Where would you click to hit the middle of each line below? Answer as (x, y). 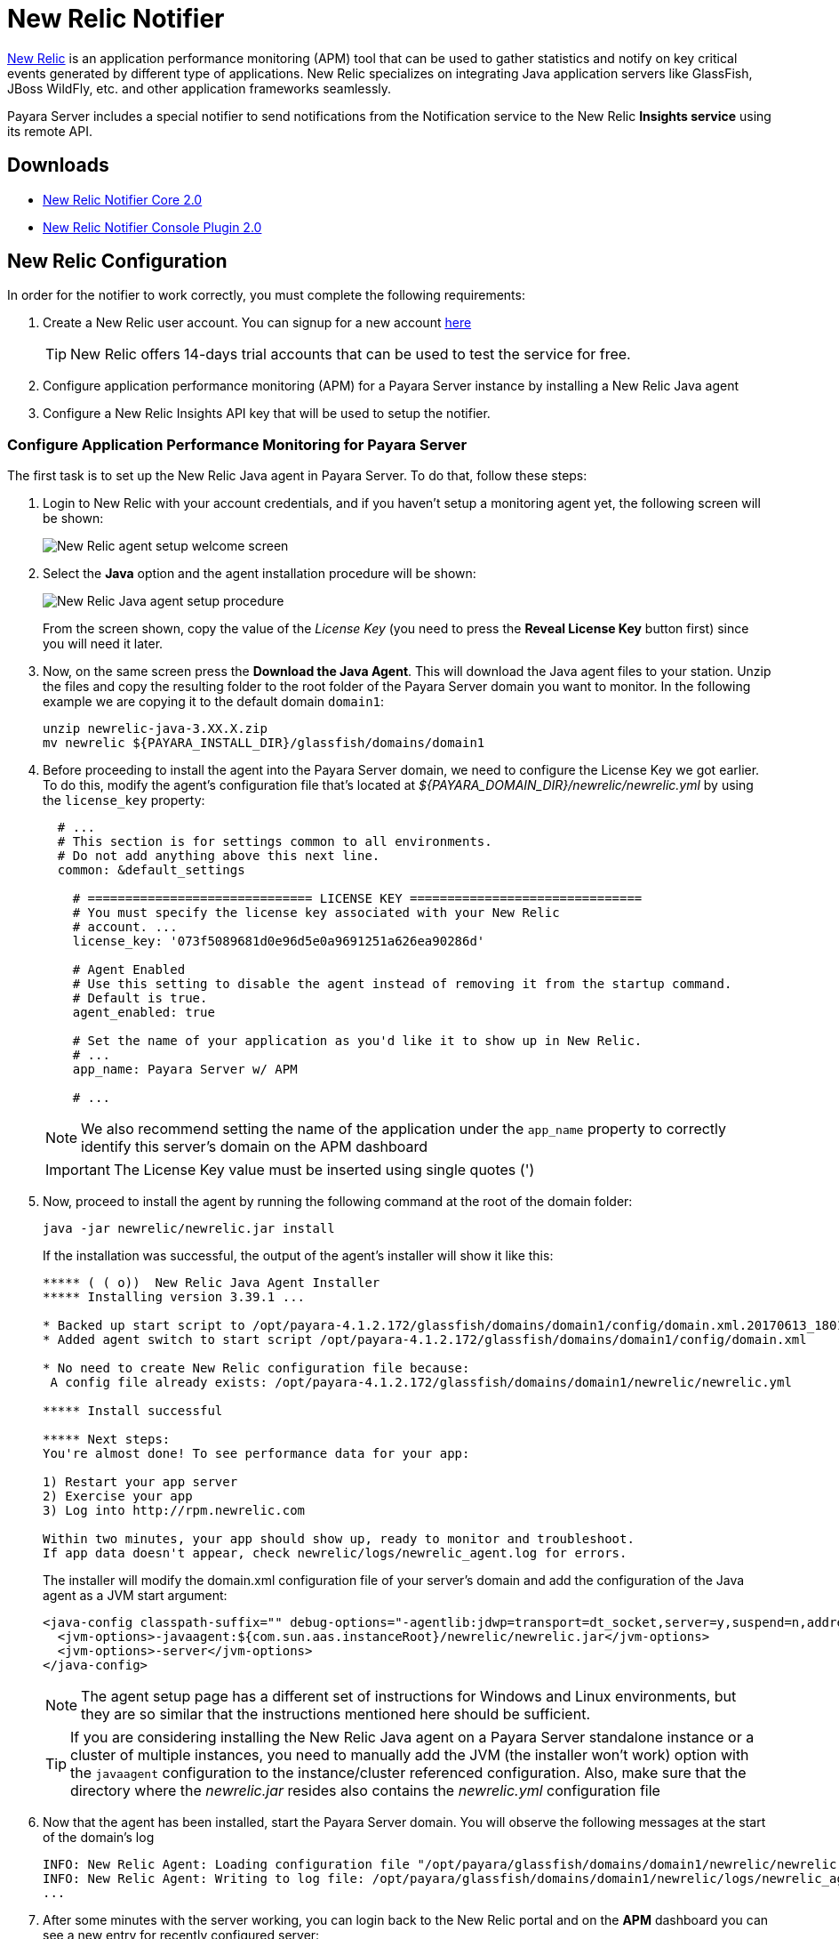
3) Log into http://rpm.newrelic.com (174, 1511)
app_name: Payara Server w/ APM (185, 1070)
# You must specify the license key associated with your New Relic (316, 913)
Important (78, 1170)
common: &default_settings (151, 870)
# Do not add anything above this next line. (219, 856)
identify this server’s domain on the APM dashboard (255, 1147)
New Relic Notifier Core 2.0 (123, 199)
